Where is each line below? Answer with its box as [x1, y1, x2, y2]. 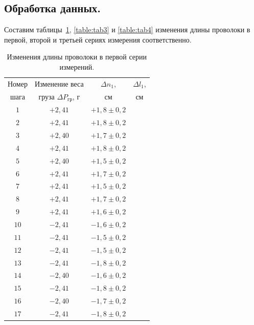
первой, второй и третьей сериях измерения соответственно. [4, 34, 192, 45]
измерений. [59, 61, 95, 72]
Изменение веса [34, 78, 84, 89]
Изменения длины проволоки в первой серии [7, 51, 147, 62]
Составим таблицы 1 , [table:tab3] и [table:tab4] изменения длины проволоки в [4, 24, 250, 35]
